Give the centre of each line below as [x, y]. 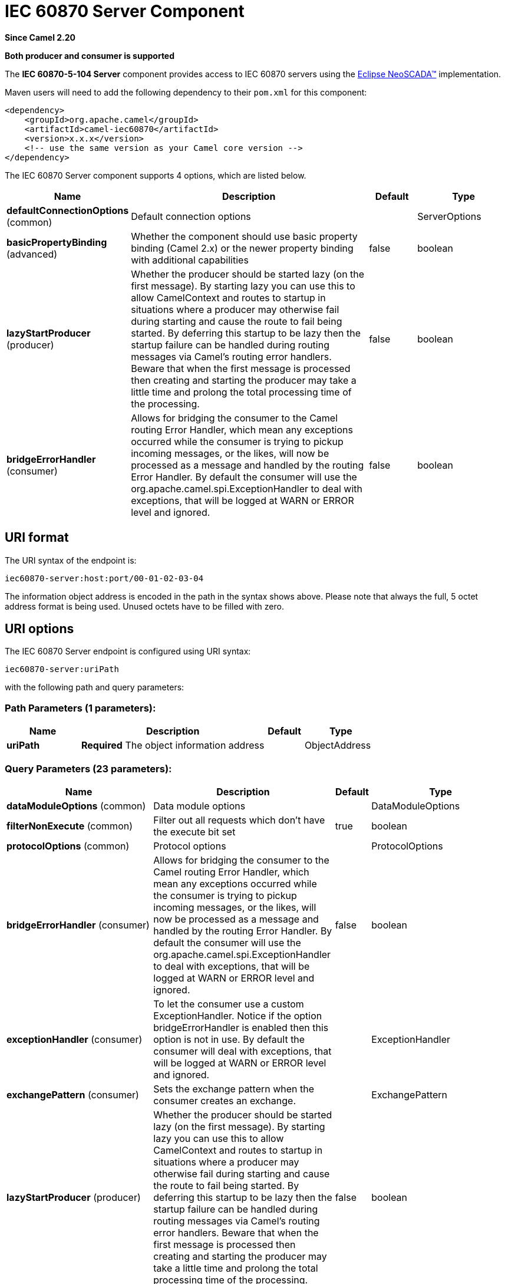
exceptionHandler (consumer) [75, 1039]
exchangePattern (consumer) [73, 1094]
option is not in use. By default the [229, 1039]
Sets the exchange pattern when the [234, 1089]
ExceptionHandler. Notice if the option [238, 1015]
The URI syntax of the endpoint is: [71, 560]
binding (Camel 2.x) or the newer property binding [242, 248]
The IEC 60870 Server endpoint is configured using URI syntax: [128, 651]
